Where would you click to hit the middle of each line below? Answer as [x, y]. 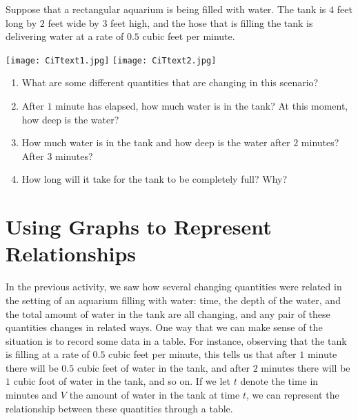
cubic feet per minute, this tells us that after [202, 354]
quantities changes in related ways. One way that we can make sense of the [164, 327]
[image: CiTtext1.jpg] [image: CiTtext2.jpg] [111, 60]
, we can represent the [292, 395]
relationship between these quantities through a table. [119, 408]
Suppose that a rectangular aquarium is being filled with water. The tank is [166, 9]
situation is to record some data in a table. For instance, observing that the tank [176, 340]
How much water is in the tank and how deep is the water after [156, 142]
